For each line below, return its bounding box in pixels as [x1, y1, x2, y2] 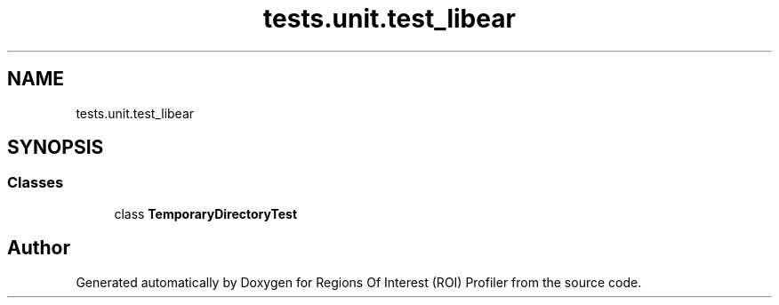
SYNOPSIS [7, 136, 104, 159]
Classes [7, 173, 64, 192]
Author [7, 237, 70, 260]
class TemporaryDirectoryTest [114, 205, 298, 221]
